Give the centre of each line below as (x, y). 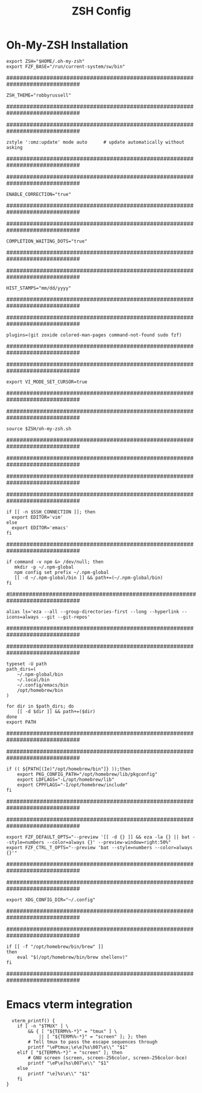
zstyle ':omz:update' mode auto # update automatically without (96, 142)
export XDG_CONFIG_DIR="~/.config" (51, 899)
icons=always (23, 617)
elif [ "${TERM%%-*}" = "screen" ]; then (70, 1052)
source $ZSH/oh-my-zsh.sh (39, 429)
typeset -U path (27, 664)
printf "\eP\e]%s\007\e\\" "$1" (69, 1063)
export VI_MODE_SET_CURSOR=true (47, 382)
